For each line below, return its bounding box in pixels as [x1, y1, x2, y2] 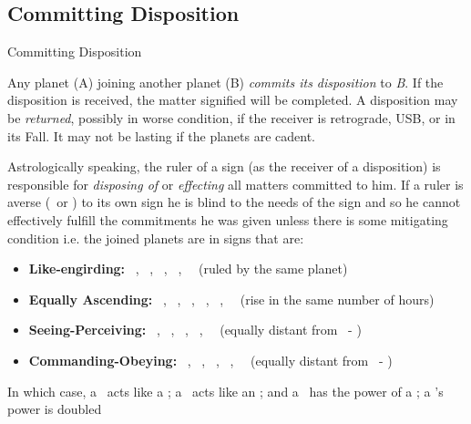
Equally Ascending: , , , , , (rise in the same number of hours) [28, 289, 435, 308]
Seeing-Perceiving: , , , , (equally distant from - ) [28, 320, 362, 339]
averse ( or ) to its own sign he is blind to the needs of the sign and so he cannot [7, 192, 461, 212]
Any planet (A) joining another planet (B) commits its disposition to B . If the [7, 72, 444, 91]
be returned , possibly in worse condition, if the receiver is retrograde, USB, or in [7, 108, 456, 127]
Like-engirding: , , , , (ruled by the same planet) [28, 259, 348, 278]
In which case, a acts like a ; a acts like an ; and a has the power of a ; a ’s [7, 381, 444, 400]
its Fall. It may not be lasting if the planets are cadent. [7, 126, 316, 145]
